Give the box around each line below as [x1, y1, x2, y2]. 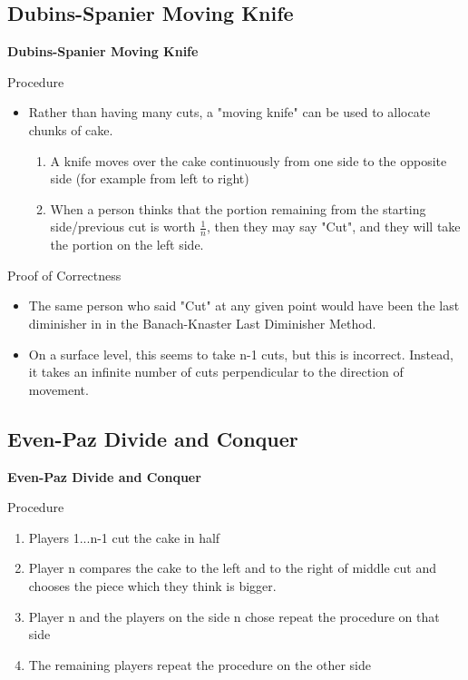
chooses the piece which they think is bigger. [28, 576, 277, 595]
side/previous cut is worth [50, 217, 196, 236]
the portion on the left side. [50, 235, 204, 254]
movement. [28, 379, 89, 399]
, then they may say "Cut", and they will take [206, 217, 461, 236]
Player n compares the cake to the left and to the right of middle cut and [28, 558, 436, 577]
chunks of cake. [28, 120, 113, 139]
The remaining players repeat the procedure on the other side [28, 655, 372, 674]
